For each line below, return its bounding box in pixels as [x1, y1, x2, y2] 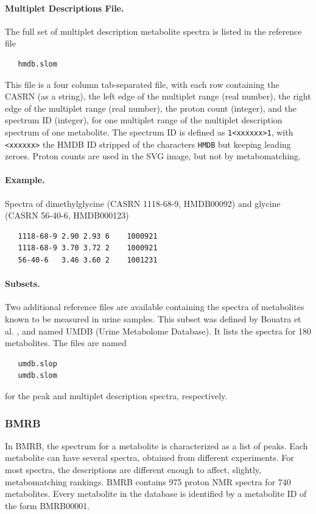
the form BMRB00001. [5, 499, 90, 512]
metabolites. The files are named [5, 336, 127, 349]
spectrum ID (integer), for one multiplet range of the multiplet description [5, 114, 283, 126]
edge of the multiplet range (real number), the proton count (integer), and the [5, 101, 297, 114]
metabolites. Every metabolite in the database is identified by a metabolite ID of [5, 487, 307, 500]
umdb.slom [18, 371, 57, 380]
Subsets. [5, 277, 40, 290]
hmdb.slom [18, 59, 57, 68]
